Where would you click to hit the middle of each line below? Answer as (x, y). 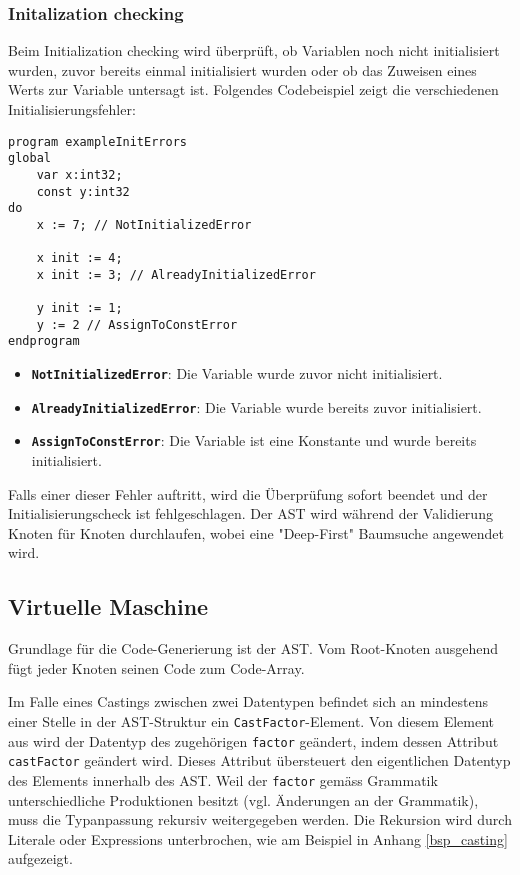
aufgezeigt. (40, 858)
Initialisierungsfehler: (72, 109)
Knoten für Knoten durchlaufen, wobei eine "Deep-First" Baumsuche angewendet (256, 532)
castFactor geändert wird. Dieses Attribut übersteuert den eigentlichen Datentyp (259, 760)
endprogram (44, 341)
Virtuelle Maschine (108, 606)
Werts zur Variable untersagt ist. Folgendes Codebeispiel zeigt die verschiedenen (253, 89)
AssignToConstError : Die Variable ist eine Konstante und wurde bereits (254, 440)
